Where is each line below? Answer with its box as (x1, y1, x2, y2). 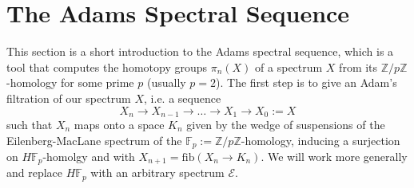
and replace (6, 164, 63, 181)
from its (339, 58, 378, 75)
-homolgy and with (42, 148, 135, 164)
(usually (146, 74, 186, 91)
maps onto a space (74, 116, 165, 132)
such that (6, 116, 53, 132)
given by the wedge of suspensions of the (186, 116, 385, 132)
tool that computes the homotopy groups (6, 58, 208, 75)
